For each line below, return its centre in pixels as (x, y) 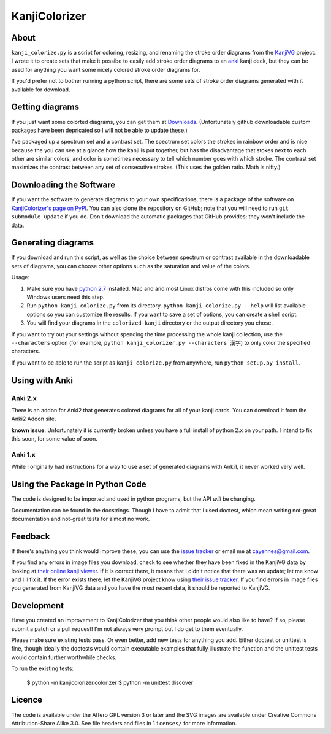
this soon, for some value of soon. (54, 439)
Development (38, 605)
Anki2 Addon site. (34, 419)
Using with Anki (42, 380)
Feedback (31, 536)
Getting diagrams (45, 107)
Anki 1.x (24, 454)
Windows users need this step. (66, 297)
